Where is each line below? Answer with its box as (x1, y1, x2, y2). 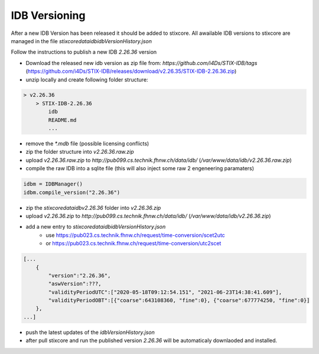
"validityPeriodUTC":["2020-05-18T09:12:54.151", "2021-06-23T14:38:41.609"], (48, 288, 282, 295)
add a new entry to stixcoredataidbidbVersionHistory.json (25, 223, 166, 230)
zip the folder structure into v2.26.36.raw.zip (25, 148, 134, 155)
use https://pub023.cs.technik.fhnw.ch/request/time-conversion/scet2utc (45, 231, 226, 239)
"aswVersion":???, (48, 281, 102, 287)
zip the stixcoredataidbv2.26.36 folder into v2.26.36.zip (25, 204, 161, 211)
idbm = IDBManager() (23, 181, 83, 187)
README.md (48, 116, 77, 124)
